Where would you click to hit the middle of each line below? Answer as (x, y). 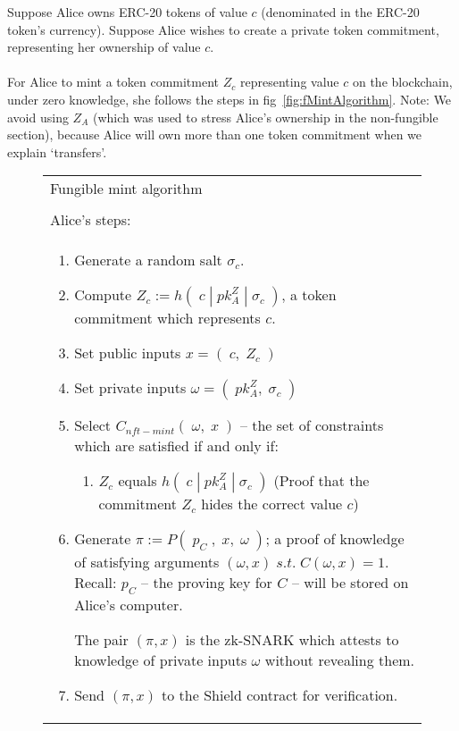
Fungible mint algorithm (126, 189)
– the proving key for (207, 583)
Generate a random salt (148, 260)
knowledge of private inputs (161, 660)
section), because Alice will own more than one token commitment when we (215, 134)
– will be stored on (351, 583)
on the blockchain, (402, 82)
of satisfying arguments (147, 562)
